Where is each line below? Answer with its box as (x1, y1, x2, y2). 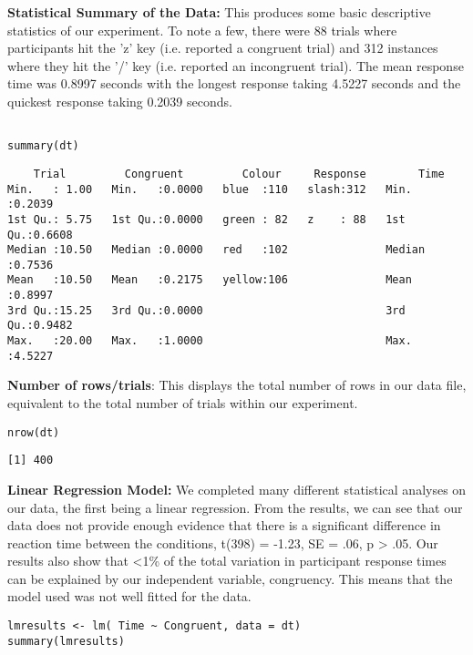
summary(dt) (7, 139, 79, 153)
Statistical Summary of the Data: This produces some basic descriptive (7, 3, 431, 21)
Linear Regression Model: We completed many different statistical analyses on (7, 479, 467, 498)
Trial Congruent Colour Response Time (33, 167, 445, 180)
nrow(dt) (7, 425, 60, 439)
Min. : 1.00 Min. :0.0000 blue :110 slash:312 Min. (7, 182, 412, 196)
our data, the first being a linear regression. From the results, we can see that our (7, 497, 463, 517)
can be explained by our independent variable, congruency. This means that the (7, 568, 453, 588)
